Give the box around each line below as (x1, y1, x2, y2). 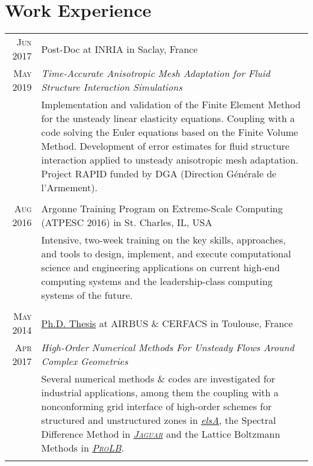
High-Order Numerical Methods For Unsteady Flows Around (41, 340, 294, 355)
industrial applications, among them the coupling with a (41, 385, 279, 400)
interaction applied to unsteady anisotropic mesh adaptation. (41, 153, 299, 167)
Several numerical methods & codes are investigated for (41, 372, 275, 386)
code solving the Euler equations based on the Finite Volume (41, 125, 299, 139)
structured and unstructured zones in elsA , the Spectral (41, 413, 276, 428)
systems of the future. (41, 288, 133, 302)
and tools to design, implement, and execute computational (41, 247, 291, 261)
